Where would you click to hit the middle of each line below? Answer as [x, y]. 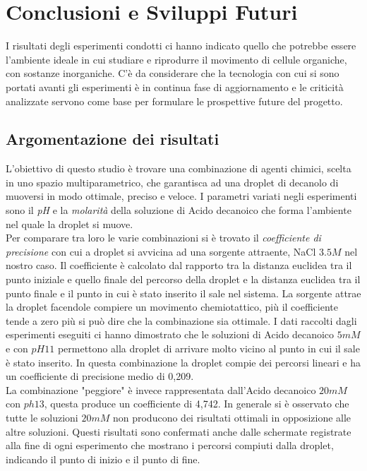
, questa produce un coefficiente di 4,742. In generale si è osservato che [197, 404]
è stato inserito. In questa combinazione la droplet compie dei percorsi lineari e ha [183, 362]
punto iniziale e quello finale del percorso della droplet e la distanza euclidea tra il [183, 279]
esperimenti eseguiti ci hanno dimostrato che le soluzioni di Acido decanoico [170, 334]
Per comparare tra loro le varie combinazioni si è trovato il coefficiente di [163, 238]
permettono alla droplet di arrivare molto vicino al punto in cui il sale [209, 348]
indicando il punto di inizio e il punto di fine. [103, 459]
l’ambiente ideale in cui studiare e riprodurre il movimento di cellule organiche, [176, 59]
